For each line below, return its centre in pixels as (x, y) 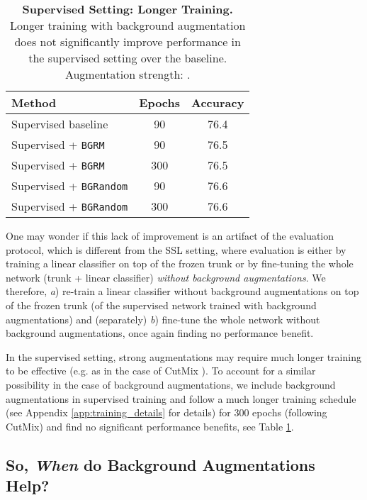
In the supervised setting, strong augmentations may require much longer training (183, 356)
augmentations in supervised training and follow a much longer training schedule (181, 398)
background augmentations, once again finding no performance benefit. (160, 333)
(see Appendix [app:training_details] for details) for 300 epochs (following (166, 412)
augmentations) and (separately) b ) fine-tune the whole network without (163, 319)
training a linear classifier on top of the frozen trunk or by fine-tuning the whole (180, 263)
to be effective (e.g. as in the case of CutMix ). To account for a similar (161, 371)
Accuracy (218, 102)
